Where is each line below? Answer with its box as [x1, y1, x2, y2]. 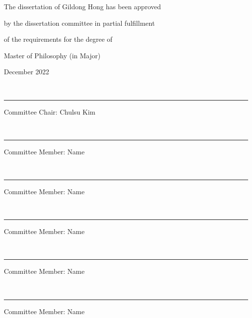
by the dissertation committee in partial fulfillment [4, 17, 155, 28]
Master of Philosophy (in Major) [4, 50, 101, 60]
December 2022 [4, 67, 49, 77]
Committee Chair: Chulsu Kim [4, 106, 95, 117]
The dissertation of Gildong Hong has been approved [4, 1, 161, 11]
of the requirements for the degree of [4, 34, 112, 44]
